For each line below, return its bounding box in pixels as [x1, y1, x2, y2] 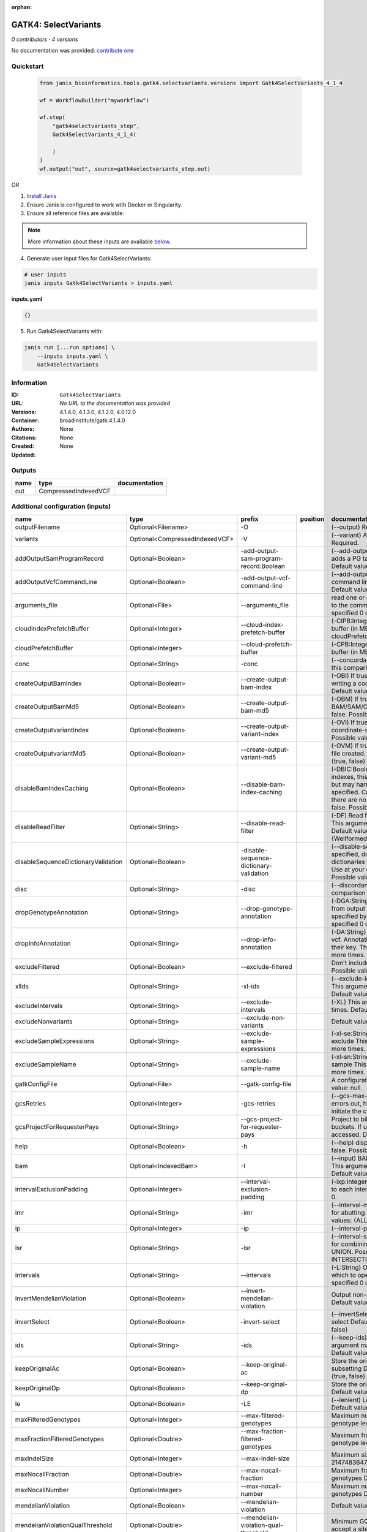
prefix [240, 515, 259, 523]
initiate [331, 1107, 351, 1115]
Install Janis [26, 192, 57, 200]
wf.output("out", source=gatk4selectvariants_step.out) [39, 165, 211, 172]
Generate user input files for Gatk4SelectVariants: [26, 255, 152, 262]
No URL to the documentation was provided [59, 400, 171, 407]
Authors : [11, 425, 35, 433]
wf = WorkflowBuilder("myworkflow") [39, 97, 150, 104]
